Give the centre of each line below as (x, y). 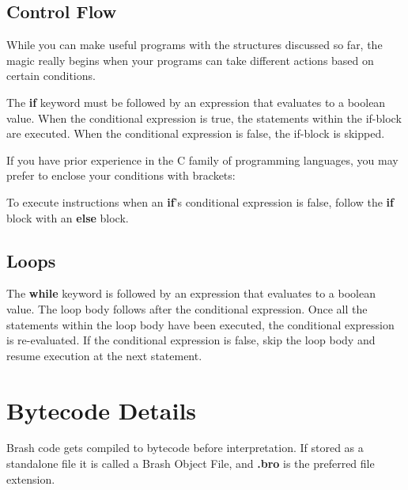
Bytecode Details (102, 410)
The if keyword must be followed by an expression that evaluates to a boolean (196, 102)
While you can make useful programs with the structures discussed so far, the (195, 45)
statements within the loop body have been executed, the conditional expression (200, 324)
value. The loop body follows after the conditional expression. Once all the (187, 308)
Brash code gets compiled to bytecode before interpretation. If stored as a (185, 448)
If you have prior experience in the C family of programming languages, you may (202, 160)
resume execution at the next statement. (104, 355)
